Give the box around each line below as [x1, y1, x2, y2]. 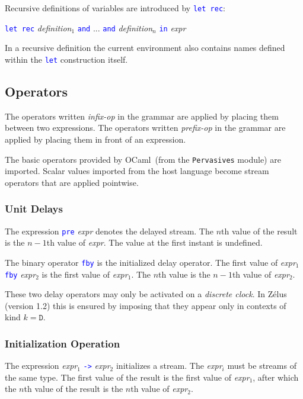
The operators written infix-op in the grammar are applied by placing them [5, 110, 279, 122]
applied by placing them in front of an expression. [5, 133, 186, 145]
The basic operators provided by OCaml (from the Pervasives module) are [5, 153, 281, 165]
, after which [253, 371, 299, 383]
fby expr [5, 268, 36, 280]
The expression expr [5, 359, 78, 372]
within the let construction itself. [5, 53, 128, 65]
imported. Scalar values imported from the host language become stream [5, 165, 269, 177]
